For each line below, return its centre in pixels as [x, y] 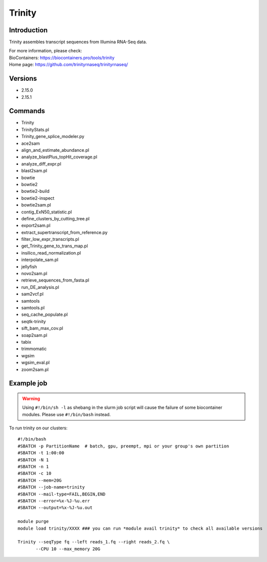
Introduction [28, 30]
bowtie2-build [35, 191]
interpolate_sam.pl [40, 260]
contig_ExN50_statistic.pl [46, 212]
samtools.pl [33, 307]
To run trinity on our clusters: [38, 428]
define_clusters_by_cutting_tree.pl [56, 218]
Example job [28, 384]
